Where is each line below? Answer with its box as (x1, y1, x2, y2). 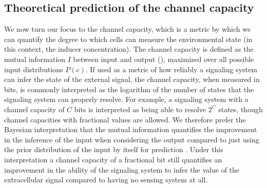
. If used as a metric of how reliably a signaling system (85, 64, 257, 74)
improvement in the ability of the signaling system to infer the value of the (4, 164, 240, 175)
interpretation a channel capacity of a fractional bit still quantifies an (4, 154, 222, 164)
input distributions (4, 64, 63, 74)
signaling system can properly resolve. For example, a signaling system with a (4, 94, 249, 105)
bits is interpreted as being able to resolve (74, 103, 206, 114)
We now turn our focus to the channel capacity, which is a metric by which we (4, 24, 251, 34)
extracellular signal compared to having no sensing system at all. (4, 174, 208, 185)
